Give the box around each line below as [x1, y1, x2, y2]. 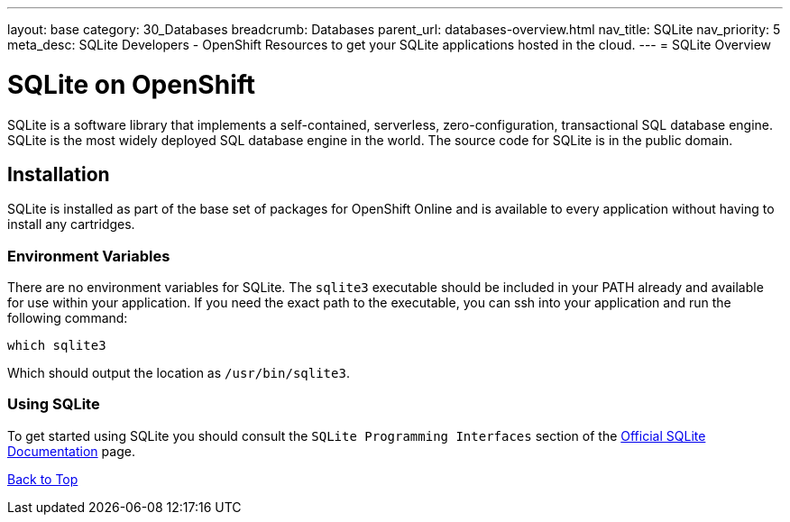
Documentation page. [7, 443, 135, 459]
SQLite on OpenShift [7, 69, 256, 100]
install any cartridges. [7, 216, 135, 233]
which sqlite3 [7, 338, 106, 353]
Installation [7, 162, 110, 186]
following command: [7, 310, 128, 326]
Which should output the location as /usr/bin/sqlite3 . [7, 365, 350, 381]
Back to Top [7, 471, 78, 487]
